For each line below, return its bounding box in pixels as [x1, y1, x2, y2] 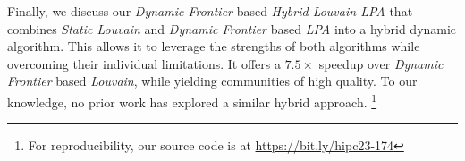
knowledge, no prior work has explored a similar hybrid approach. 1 [7, 89, 377, 111]
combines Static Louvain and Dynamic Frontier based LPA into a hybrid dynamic [7, 19, 457, 38]
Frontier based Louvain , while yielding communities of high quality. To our [7, 72, 418, 90]
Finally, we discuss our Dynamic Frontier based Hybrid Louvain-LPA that [7, 2, 413, 20]
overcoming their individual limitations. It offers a [7, 54, 281, 72]
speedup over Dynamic [318, 54, 444, 72]
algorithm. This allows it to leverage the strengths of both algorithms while [7, 37, 420, 55]
